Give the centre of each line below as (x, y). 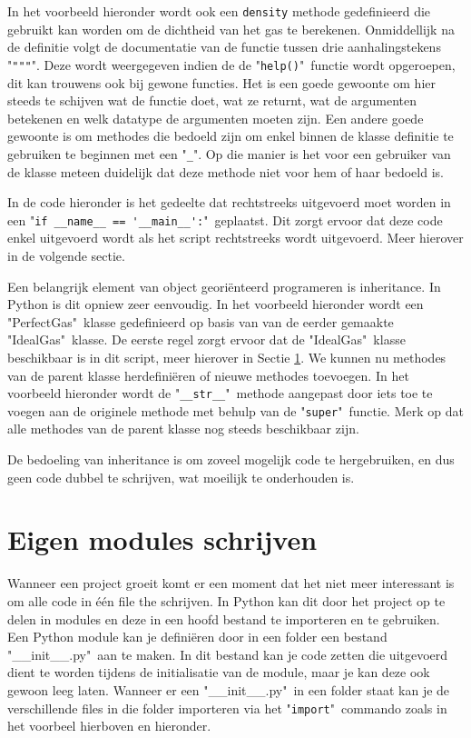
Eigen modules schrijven (162, 539)
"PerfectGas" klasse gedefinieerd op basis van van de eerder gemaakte (201, 321)
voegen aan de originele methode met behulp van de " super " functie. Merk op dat (235, 410)
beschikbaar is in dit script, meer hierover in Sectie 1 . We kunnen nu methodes (227, 357)
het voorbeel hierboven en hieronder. (109, 726)
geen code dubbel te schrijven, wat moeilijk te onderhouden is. (181, 477)
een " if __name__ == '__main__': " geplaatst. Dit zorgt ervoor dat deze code (225, 219)
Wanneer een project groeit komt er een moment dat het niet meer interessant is (231, 583)
